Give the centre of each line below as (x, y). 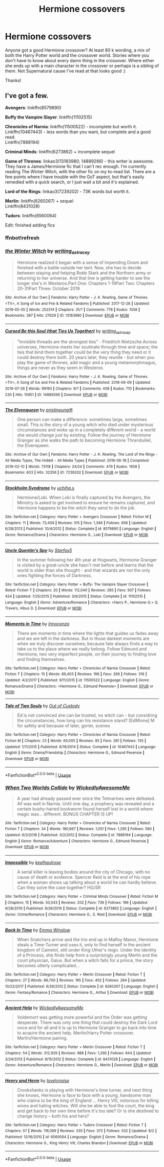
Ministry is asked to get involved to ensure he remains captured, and (86, 502)
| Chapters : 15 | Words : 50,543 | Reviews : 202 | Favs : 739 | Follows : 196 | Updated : (77, 902)
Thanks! (13, 80)
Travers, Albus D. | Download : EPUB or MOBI (43, 608)
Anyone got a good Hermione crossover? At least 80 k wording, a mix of (78, 50)
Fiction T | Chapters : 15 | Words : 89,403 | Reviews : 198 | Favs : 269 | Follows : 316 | (76, 674)
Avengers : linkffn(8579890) (33, 107)
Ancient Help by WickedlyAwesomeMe (44, 1008)
